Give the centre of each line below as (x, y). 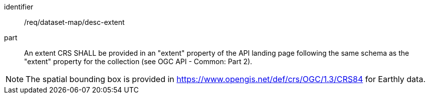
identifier (19, 7)
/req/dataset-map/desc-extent (74, 22)
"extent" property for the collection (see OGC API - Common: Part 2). (138, 61)
